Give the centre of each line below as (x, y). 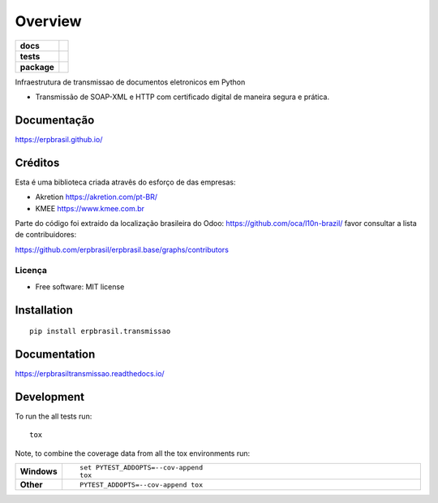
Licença (31, 271)
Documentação (55, 120)
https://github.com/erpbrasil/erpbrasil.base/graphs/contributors (122, 249)
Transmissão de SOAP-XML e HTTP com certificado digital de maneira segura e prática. (182, 97)
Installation (44, 310)
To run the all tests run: (54, 416)
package (37, 67)
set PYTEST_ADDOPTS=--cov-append (141, 468)
